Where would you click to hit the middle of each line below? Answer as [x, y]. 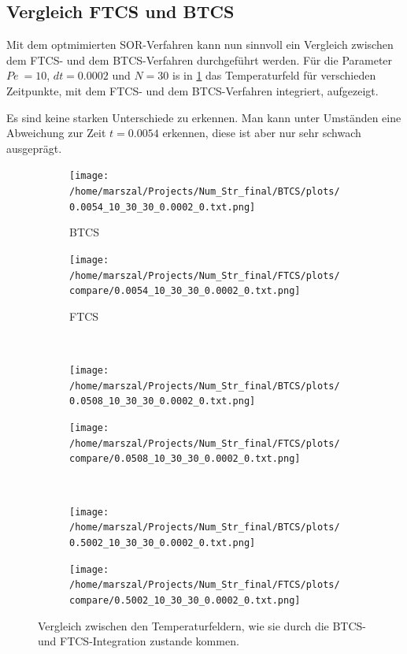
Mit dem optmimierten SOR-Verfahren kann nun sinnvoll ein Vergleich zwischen [200, 45]
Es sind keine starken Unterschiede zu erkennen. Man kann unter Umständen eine [204, 117]
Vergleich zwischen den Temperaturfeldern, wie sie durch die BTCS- [202, 625]
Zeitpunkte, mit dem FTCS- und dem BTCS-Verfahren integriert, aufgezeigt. [192, 90]
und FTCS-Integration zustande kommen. [139, 641]
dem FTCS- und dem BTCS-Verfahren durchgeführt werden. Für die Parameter [200, 59]
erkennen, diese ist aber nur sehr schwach [262, 133]
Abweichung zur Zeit [56, 133]
